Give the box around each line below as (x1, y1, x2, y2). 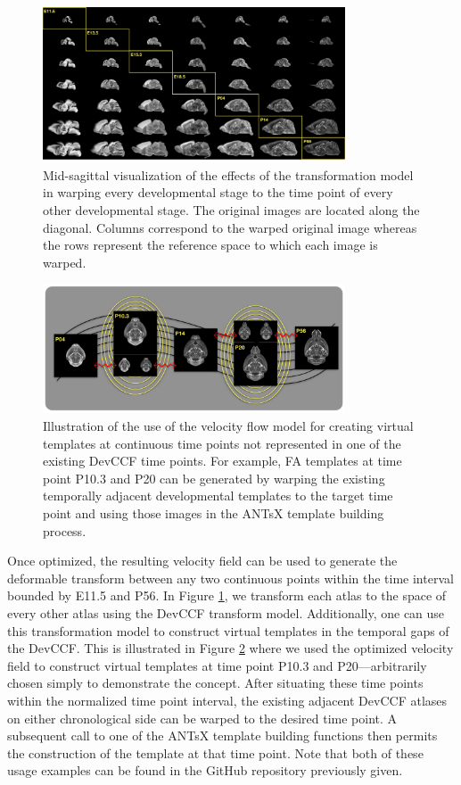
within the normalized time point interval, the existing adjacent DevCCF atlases (7, 690, 448, 709)
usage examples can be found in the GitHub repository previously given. (7, 761, 403, 780)
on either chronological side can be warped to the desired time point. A (7, 708, 398, 727)
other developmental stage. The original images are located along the (43, 201, 420, 219)
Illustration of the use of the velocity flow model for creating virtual (43, 417, 414, 435)
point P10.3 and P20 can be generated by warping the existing (43, 468, 385, 487)
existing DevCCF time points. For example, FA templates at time (43, 451, 402, 470)
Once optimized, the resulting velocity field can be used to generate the (7, 551, 398, 570)
